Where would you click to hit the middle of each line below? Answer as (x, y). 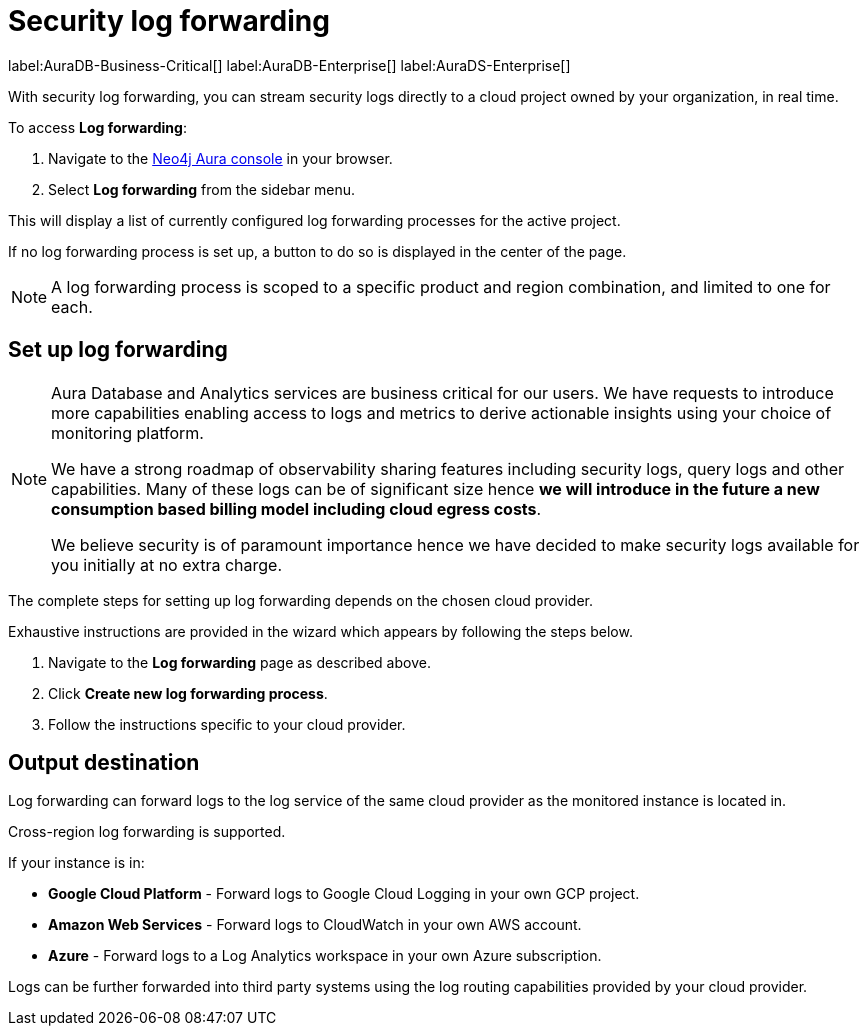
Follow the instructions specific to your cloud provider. (227, 724)
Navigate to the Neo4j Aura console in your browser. (220, 158)
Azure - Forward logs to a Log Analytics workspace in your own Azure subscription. (325, 956)
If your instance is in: (76, 863)
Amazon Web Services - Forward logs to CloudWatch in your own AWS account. (315, 925)
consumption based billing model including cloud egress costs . (296, 508)
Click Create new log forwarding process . (188, 693)
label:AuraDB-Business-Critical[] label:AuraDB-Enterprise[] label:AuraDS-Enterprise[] (289, 65)
